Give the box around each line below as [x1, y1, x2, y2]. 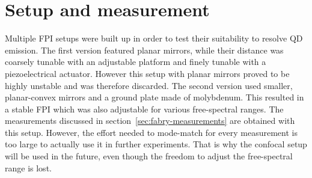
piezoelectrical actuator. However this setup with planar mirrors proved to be [5, 67, 290, 79]
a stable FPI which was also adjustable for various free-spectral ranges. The [5, 102, 284, 115]
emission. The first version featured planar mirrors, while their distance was [5, 43, 284, 56]
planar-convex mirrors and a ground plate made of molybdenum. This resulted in [5, 91, 304, 103]
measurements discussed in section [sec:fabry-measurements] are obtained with [5, 114, 295, 127]
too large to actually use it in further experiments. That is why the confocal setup [5, 138, 307, 150]
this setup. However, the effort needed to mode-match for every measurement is [5, 126, 298, 138]
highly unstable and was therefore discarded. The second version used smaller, [5, 79, 293, 91]
